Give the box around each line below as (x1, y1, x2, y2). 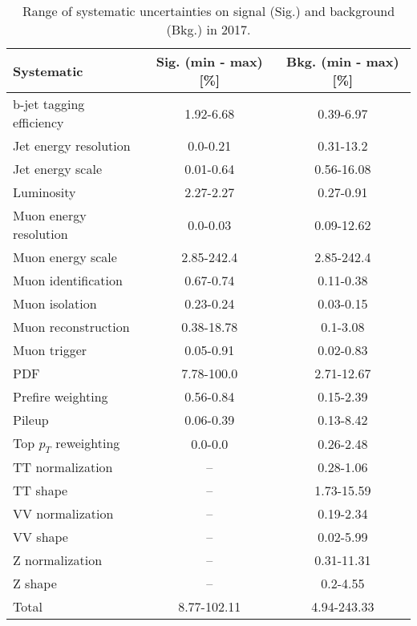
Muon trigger (13, 341, 87, 359)
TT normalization (13, 458, 113, 477)
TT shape (13, 481, 68, 500)
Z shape (13, 574, 57, 593)
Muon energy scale (13, 248, 117, 266)
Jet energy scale (13, 160, 102, 178)
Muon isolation (13, 294, 97, 313)
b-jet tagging (13, 95, 85, 113)
